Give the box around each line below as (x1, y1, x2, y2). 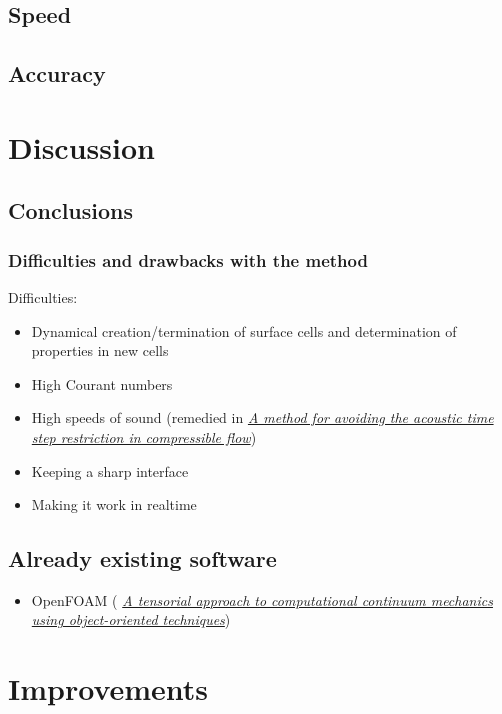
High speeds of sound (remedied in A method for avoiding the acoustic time (31, 407, 494, 428)
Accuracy (8, 58, 106, 89)
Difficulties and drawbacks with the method (8, 247, 368, 272)
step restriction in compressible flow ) (31, 426, 257, 447)
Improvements (8, 668, 209, 709)
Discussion (8, 126, 155, 167)
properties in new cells (31, 340, 169, 361)
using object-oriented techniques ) (31, 609, 231, 630)
